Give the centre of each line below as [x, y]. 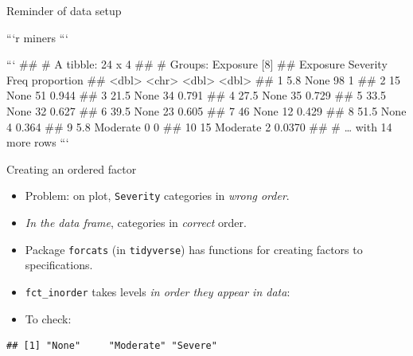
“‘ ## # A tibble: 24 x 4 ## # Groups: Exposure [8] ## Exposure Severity [197, 64]
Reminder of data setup [64, 10]
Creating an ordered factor [72, 168]
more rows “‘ [38, 142]
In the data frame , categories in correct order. [136, 222]
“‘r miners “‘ [37, 37]
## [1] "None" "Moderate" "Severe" [112, 346]
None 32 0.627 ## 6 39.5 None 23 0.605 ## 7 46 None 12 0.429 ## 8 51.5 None [206, 110]
